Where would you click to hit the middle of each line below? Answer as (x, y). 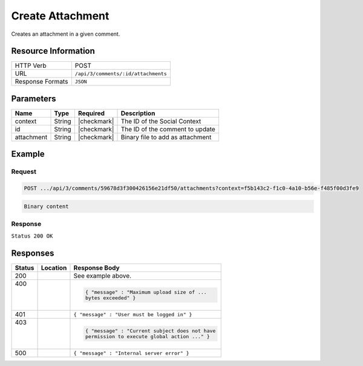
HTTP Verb (31, 65)
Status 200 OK (32, 236)
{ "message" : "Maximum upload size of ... (146, 292)
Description (138, 113)
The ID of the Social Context (161, 121)
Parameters (34, 98)
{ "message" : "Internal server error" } (132, 353)
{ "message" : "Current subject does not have (150, 331)
